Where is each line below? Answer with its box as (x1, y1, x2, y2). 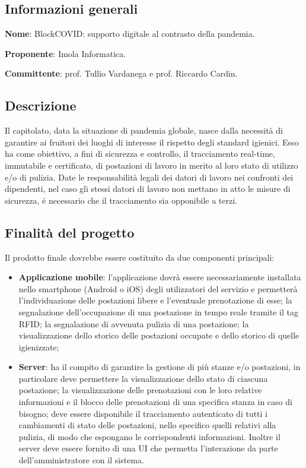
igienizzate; (18, 340, 59, 353)
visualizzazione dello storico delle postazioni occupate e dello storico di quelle (18, 329, 299, 341)
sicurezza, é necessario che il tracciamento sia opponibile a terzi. (5, 194, 238, 206)
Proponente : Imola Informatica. (5, 47, 126, 59)
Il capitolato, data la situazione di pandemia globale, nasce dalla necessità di (5, 124, 283, 137)
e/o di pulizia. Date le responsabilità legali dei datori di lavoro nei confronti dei (5, 170, 294, 183)
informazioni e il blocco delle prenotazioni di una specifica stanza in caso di (18, 396, 292, 408)
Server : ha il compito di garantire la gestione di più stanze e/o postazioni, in (18, 361, 301, 373)
